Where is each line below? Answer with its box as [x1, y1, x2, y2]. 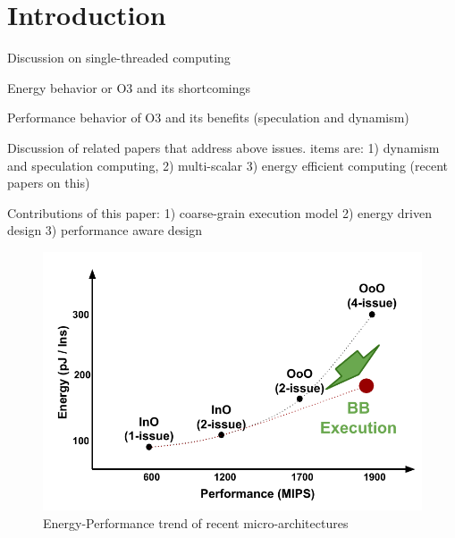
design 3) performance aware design [7, 221, 203, 240]
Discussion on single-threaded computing [7, 48, 231, 67]
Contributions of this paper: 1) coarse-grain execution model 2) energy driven [7, 203, 432, 222]
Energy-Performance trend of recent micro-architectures [43, 513, 349, 532]
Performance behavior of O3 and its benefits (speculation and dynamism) [7, 108, 409, 127]
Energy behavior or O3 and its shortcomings [7, 78, 251, 97]
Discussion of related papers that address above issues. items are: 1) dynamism [7, 138, 440, 156]
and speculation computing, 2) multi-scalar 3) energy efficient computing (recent [7, 156, 448, 174]
